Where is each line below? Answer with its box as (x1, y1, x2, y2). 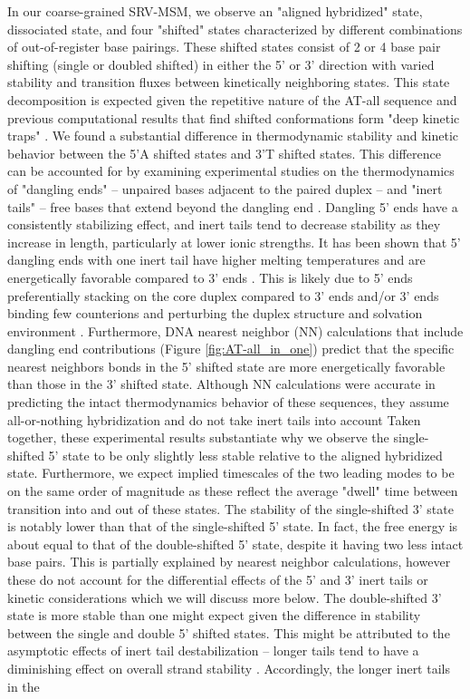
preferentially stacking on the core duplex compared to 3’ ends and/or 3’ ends (7, 286, 439, 305)
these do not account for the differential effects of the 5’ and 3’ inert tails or (7, 570, 428, 588)
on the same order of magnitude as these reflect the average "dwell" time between (7, 481, 458, 500)
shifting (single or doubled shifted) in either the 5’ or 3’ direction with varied (7, 54, 435, 73)
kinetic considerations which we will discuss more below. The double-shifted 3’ (7, 587, 442, 607)
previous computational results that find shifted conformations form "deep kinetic (7, 108, 460, 127)
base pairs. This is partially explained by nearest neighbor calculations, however (7, 552, 451, 571)
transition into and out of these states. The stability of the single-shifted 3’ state (7, 499, 454, 518)
